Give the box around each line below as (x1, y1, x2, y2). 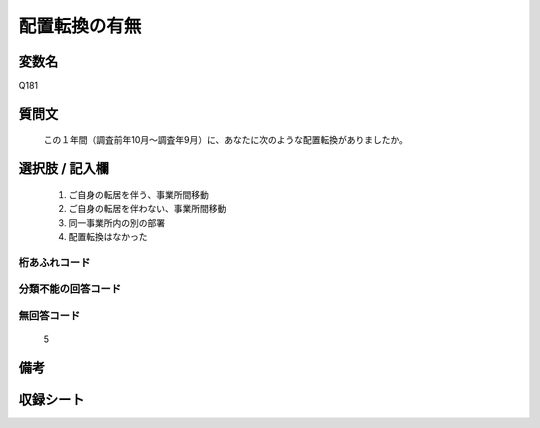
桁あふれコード (18, 255, 91, 269)
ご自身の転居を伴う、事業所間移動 (68, 188, 209, 200)
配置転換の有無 (18, 15, 142, 37)
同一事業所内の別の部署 (68, 216, 165, 229)
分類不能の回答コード (18, 282, 122, 296)
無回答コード (18, 308, 81, 322)
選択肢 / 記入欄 (18, 160, 110, 177)
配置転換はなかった (68, 231, 148, 243)
